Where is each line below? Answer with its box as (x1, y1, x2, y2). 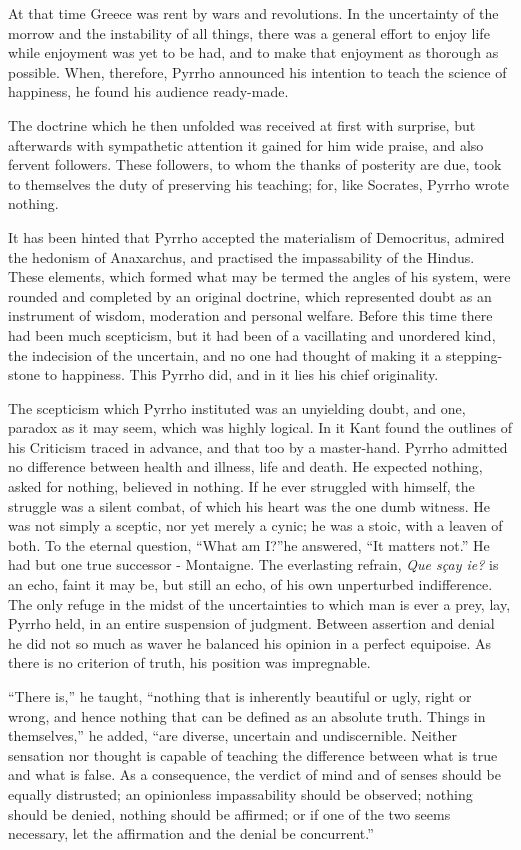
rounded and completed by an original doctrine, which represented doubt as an (8, 285, 492, 306)
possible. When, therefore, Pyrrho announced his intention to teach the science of (8, 61, 507, 82)
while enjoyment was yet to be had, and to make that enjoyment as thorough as (8, 42, 499, 63)
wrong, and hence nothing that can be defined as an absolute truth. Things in (8, 705, 486, 726)
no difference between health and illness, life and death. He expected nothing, (8, 456, 483, 477)
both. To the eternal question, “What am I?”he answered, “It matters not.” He (8, 534, 490, 555)
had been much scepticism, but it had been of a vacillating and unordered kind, (8, 324, 496, 345)
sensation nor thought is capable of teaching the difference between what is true (8, 744, 498, 765)
